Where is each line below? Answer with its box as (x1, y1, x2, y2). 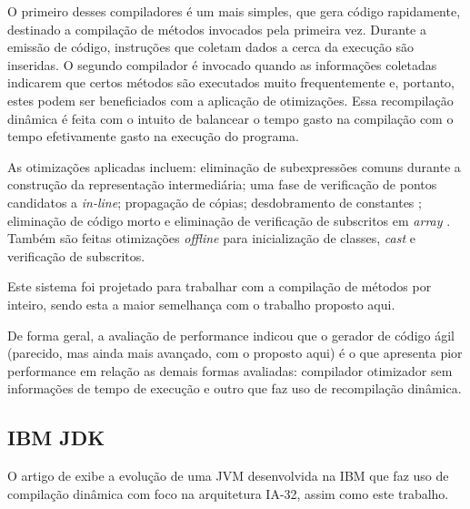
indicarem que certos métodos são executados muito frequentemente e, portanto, (7, 73, 455, 92)
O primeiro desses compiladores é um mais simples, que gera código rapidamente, (7, 2, 461, 20)
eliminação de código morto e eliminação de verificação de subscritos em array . (7, 210, 451, 229)
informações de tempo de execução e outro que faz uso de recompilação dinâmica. (7, 379, 462, 398)
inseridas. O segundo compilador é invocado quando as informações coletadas (7, 55, 437, 74)
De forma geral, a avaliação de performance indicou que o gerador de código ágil (7, 325, 455, 344)
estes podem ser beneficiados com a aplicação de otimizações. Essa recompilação (7, 90, 454, 109)
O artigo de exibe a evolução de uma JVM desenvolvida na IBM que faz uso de (7, 466, 449, 485)
